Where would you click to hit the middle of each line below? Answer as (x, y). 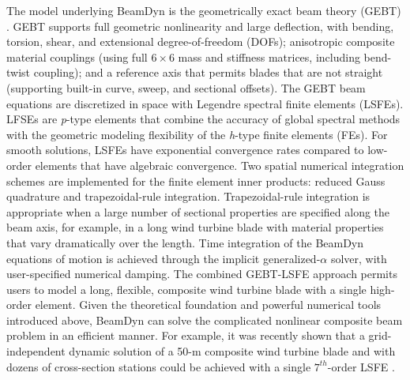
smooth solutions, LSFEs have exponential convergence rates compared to (185, 150)
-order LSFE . (361, 366)
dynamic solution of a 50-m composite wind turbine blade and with (232, 351)
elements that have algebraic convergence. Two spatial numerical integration (220, 165)
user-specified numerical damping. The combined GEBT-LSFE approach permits (202, 274)
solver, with (359, 258)
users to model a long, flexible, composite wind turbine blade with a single (186, 289)
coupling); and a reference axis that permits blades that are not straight (208, 72)
